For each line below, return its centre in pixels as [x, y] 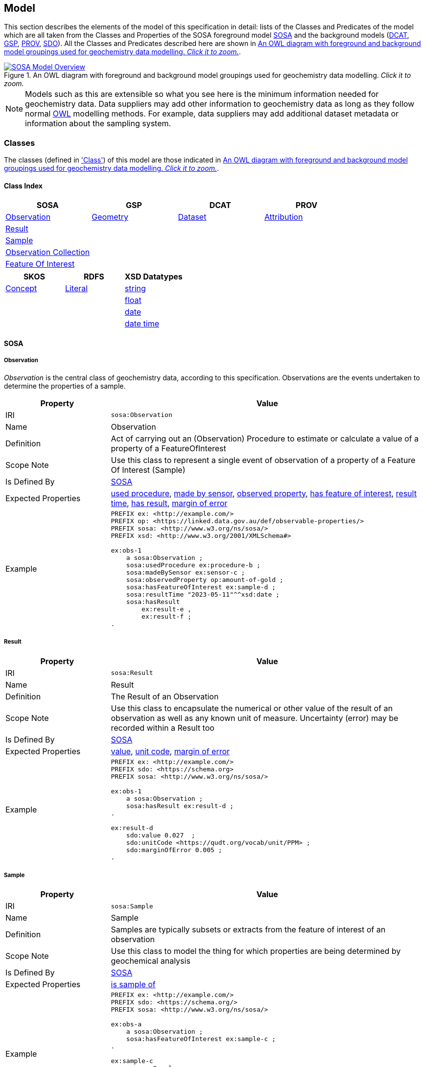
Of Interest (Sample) [148, 470]
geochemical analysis [151, 961]
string [135, 289]
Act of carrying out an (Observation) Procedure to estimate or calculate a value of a [265, 438]
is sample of [133, 985]
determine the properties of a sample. [65, 386]
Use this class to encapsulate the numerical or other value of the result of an [252, 708]
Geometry [110, 217]
